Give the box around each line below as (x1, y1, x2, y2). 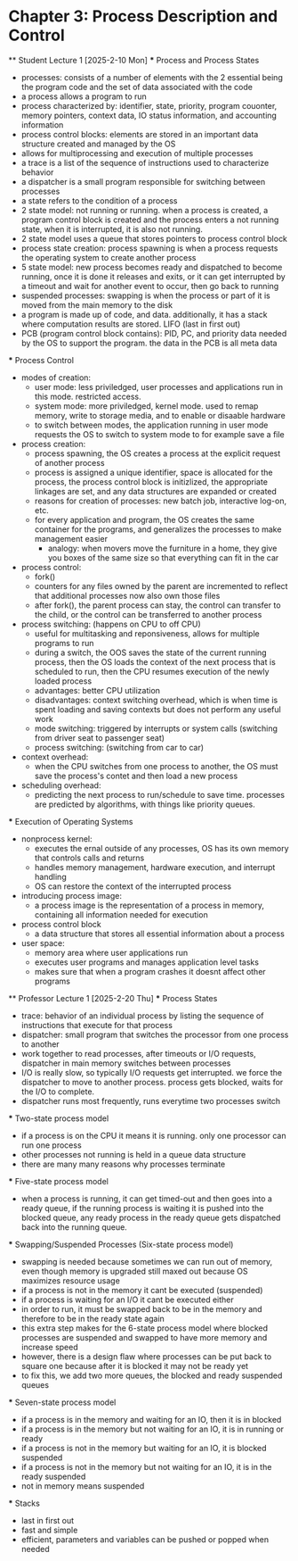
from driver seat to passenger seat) (34, 732, 165, 743)
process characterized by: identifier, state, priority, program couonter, (20, 100, 278, 111)
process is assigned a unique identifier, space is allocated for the (34, 467, 273, 477)
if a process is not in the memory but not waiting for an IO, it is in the (20, 1461, 272, 1472)
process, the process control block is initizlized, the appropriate (34, 476, 269, 487)
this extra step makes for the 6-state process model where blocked (20, 1323, 269, 1333)
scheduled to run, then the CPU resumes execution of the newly (34, 666, 270, 677)
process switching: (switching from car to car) (34, 742, 205, 752)
